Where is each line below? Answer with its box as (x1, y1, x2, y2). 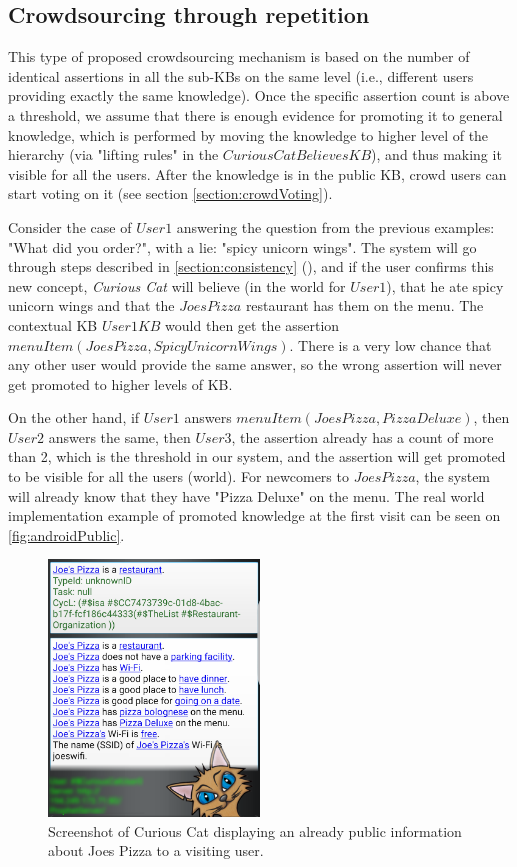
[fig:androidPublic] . (8, 524, 125, 545)
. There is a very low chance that (289, 334, 492, 355)
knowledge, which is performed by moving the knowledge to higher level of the (8, 124, 489, 145)
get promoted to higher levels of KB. (8, 373, 233, 394)
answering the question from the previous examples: (176, 216, 495, 237)
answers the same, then (48, 426, 191, 447)
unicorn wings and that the (8, 295, 175, 316)
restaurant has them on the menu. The (245, 295, 484, 316)
